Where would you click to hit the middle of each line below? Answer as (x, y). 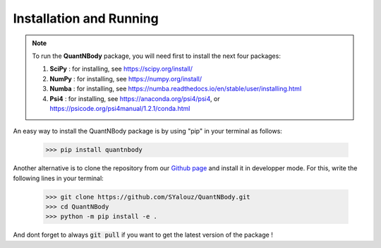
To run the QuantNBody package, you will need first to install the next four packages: (157, 56)
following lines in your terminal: (58, 178)
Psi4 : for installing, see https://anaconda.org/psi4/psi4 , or (135, 98)
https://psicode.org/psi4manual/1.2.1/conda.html (120, 108)
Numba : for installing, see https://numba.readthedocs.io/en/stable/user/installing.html (176, 89)
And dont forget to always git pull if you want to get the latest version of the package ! (143, 235)
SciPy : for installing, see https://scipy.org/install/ (121, 69)
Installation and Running (86, 18)
